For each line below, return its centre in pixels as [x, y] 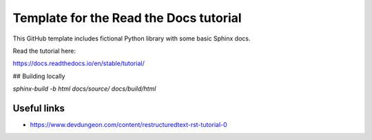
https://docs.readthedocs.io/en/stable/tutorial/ [79, 63]
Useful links [39, 108]
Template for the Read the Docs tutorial [127, 18]
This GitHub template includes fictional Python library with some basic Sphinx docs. [132, 38]
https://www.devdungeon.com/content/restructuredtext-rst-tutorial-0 [128, 125]
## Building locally [39, 76]
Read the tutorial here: [44, 51]
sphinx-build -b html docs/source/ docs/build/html [84, 89]
